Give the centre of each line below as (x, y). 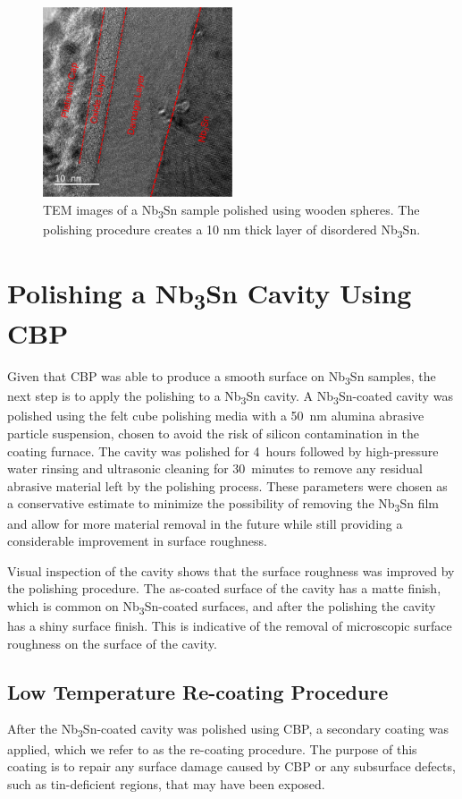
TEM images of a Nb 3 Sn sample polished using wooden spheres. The (231, 210)
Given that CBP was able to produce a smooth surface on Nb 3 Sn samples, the (222, 378)
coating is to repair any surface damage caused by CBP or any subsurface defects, (231, 766)
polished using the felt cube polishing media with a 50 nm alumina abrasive (216, 416)
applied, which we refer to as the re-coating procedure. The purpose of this (212, 748)
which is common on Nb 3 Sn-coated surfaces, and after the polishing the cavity (222, 607)
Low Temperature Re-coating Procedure (198, 691)
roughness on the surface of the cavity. (112, 643)
